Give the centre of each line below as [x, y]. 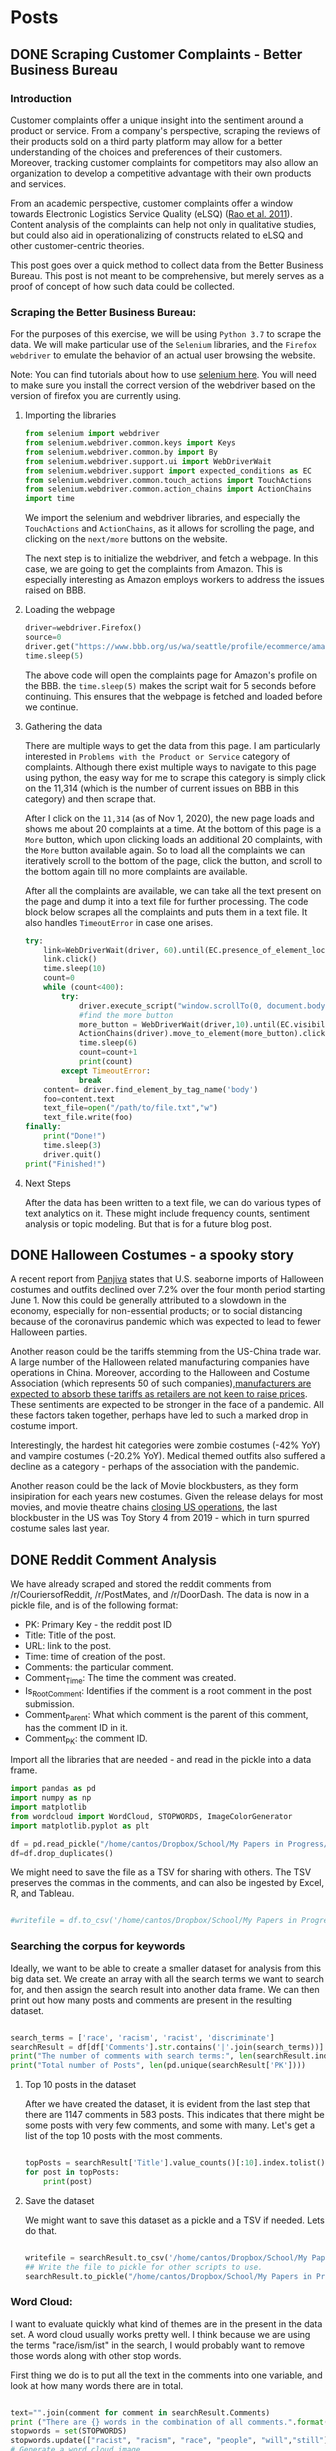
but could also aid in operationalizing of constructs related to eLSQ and [156, 235]
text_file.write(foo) [88, 1117]
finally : [43, 1127]
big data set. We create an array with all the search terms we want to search [167, 1978]
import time [49, 499]
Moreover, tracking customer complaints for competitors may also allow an [164, 162]
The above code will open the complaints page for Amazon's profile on [171, 675]
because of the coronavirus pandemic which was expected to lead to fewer [166, 1322]
